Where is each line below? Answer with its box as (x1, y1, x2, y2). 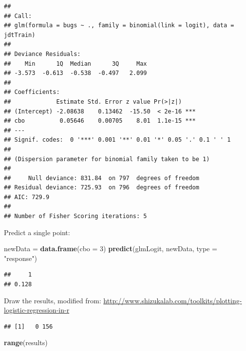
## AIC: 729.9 (4, 193, 50, 201)
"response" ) (4, 253, 37, 263)
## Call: (4, 12, 32, 19)
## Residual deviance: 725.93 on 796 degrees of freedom (4, 184, 199, 191)
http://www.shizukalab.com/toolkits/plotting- (103, 295, 242, 305)
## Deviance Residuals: (4, 50, 81, 57)
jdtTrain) (4, 31, 36, 38)
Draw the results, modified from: (4, 295, 101, 305)
